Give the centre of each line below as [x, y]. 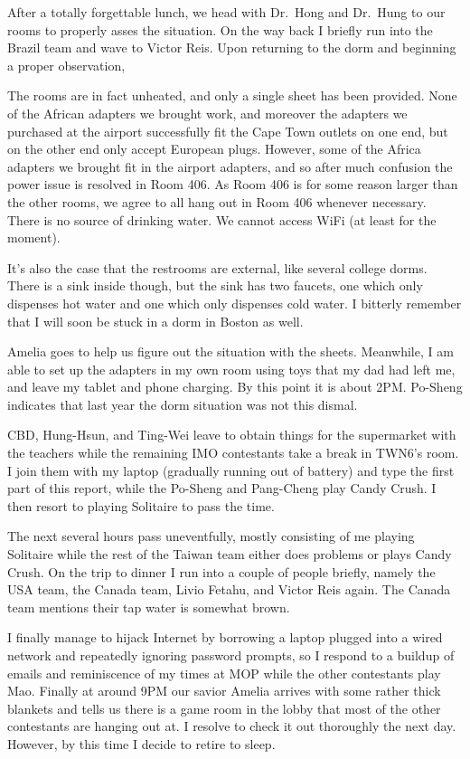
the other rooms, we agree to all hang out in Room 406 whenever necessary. [217, 201]
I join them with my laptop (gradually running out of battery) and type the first [231, 470]
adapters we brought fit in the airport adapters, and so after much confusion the [230, 166]
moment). [34, 237]
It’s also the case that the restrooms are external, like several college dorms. [217, 267]
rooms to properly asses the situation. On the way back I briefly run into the [220, 29]
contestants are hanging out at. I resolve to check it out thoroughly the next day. [232, 726]
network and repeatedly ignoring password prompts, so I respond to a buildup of [231, 655]
